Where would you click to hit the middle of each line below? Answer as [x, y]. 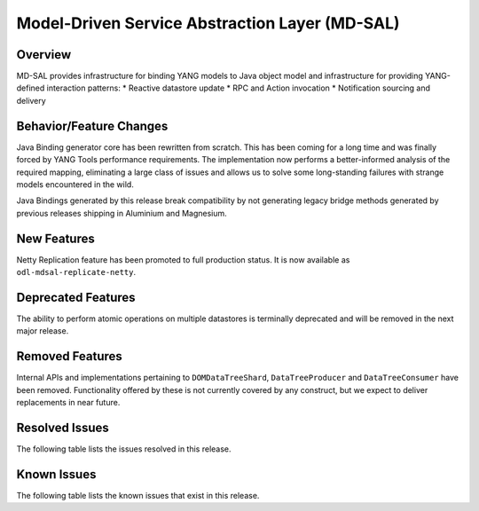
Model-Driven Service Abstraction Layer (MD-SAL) [208, 23]
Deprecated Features [76, 297]
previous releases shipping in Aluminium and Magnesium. [122, 213]
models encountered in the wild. [75, 184]
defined [31, 88]
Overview [44, 55]
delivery [31, 100]
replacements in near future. [68, 402]
